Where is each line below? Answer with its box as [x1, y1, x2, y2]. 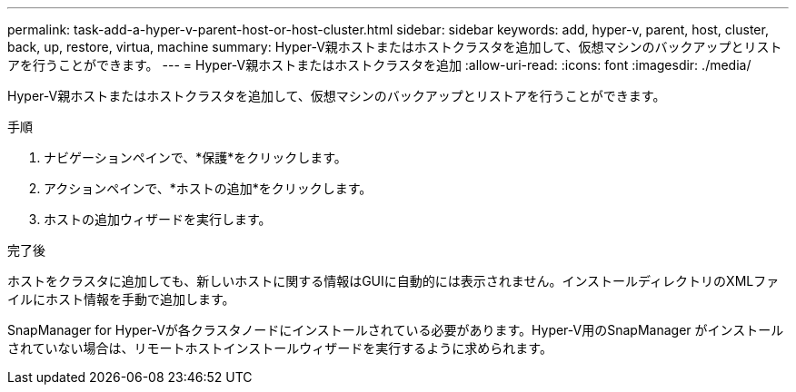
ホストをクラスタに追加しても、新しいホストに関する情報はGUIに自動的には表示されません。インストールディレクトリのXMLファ [7, 273, 780, 289]
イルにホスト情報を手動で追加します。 [7, 291, 235, 307]
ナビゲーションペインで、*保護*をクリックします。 [44, 150, 347, 165]
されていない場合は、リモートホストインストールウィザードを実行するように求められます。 [7, 340, 552, 356]
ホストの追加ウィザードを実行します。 [44, 211, 272, 227]
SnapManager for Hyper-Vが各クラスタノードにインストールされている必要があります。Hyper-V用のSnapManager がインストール [7, 322, 784, 338]
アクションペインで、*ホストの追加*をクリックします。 [44, 181, 373, 196]
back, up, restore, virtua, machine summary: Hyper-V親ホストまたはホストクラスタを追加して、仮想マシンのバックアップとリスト [7, 39, 782, 54]
